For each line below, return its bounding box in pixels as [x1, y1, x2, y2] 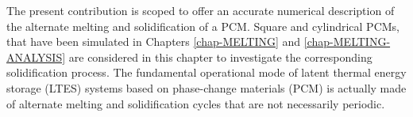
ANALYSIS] [6, 48, 66, 65]
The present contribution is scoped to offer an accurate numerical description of [6, 2, 395, 18]
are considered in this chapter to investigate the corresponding [68, 48, 372, 65]
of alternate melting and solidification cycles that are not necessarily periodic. [6, 95, 385, 111]
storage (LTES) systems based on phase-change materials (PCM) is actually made [6, 79, 407, 96]
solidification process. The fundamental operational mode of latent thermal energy [6, 64, 407, 81]
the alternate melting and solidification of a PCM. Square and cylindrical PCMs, [6, 17, 399, 34]
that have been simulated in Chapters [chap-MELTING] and [6, 33, 301, 50]
